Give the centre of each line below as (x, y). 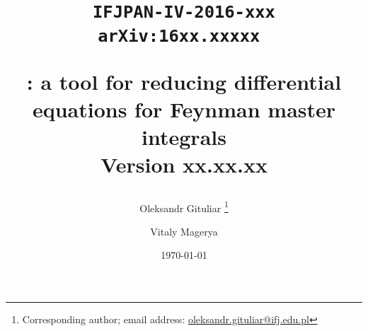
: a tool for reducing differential (184, 81)
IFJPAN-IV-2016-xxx (184, 12)
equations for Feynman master (184, 109)
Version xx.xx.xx (184, 164)
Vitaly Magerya (184, 231)
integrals (184, 137)
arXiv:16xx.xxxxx (179, 36)
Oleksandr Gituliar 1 (184, 207)
